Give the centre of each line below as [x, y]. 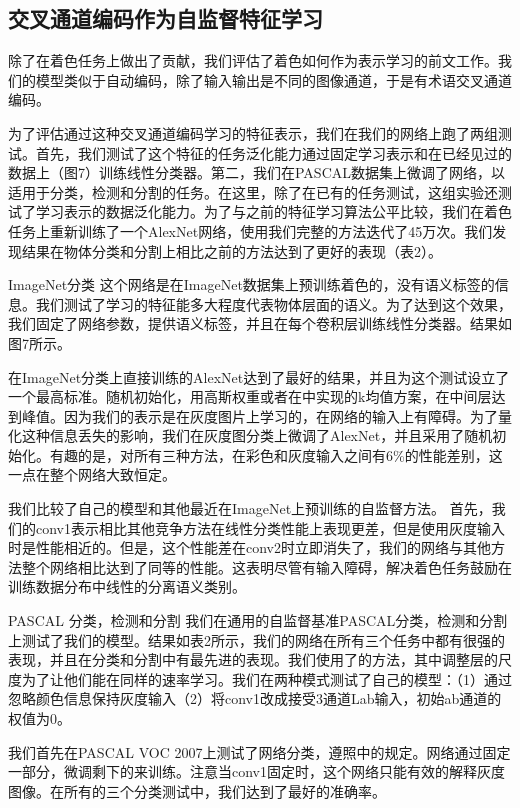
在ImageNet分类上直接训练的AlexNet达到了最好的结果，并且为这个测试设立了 [259, 376]
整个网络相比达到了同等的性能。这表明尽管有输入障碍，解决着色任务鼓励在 [266, 566]
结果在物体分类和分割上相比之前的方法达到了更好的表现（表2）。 [231, 250]
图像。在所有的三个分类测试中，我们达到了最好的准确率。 [197, 790]
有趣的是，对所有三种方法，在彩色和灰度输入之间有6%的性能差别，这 [276, 454]
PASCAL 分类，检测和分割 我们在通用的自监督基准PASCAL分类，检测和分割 [258, 620]
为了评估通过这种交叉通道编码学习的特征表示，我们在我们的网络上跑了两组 [253, 132]
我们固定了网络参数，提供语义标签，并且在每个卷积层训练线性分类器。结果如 [260, 323]
